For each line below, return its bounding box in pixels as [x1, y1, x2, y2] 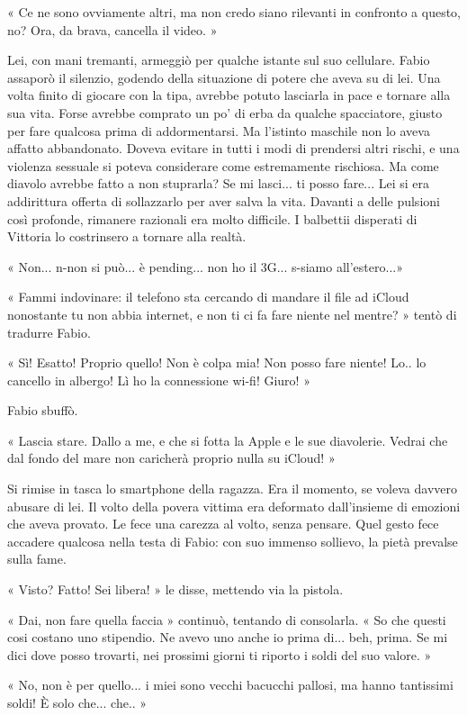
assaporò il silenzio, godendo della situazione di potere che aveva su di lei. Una [7, 68, 441, 86]
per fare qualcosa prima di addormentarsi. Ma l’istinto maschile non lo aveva [7, 121, 430, 140]
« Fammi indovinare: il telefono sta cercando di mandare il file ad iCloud [7, 287, 409, 306]
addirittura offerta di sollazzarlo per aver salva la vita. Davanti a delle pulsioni [7, 191, 440, 210]
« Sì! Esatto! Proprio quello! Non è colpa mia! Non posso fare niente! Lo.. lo [7, 353, 427, 372]
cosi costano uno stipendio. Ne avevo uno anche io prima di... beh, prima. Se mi [7, 628, 448, 647]
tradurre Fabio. [7, 322, 91, 341]
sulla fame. [7, 549, 67, 568]
